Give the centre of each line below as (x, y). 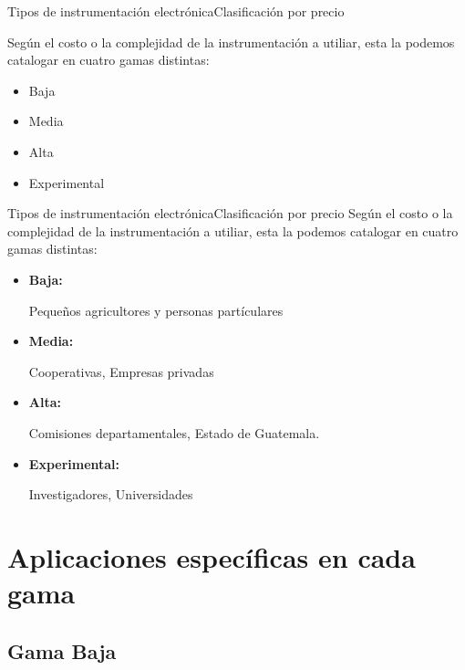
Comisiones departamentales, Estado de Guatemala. (174, 432)
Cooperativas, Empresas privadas (121, 371)
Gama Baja (62, 650)
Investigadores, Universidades (111, 494)
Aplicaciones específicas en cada (212, 556)
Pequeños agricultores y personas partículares (156, 310)
